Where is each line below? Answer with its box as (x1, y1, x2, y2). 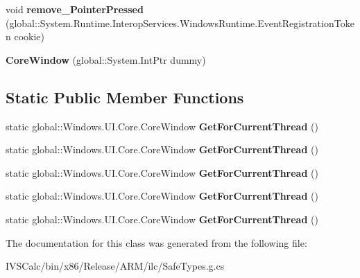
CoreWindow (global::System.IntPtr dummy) (6, 52, 206, 67)
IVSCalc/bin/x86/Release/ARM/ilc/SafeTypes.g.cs (6, 259, 225, 273)
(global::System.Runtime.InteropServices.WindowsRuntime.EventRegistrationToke (6, 15, 354, 30)
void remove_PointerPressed (6, 2, 144, 16)
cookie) (14, 29, 44, 44)
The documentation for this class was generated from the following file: (6, 235, 307, 250)
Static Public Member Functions (6, 86, 244, 107)
